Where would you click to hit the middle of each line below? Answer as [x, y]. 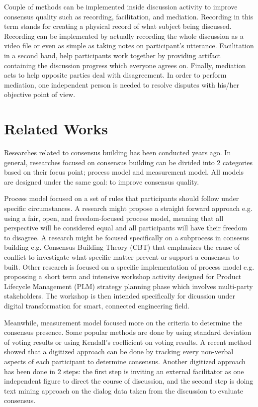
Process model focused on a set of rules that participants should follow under [122, 198]
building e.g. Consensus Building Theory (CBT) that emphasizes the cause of [122, 247]
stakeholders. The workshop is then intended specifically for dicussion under [120, 296]
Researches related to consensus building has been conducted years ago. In [118, 153]
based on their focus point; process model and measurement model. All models [124, 172]
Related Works [56, 129]
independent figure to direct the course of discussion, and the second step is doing [129, 381]
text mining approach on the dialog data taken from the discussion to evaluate [124, 390]
